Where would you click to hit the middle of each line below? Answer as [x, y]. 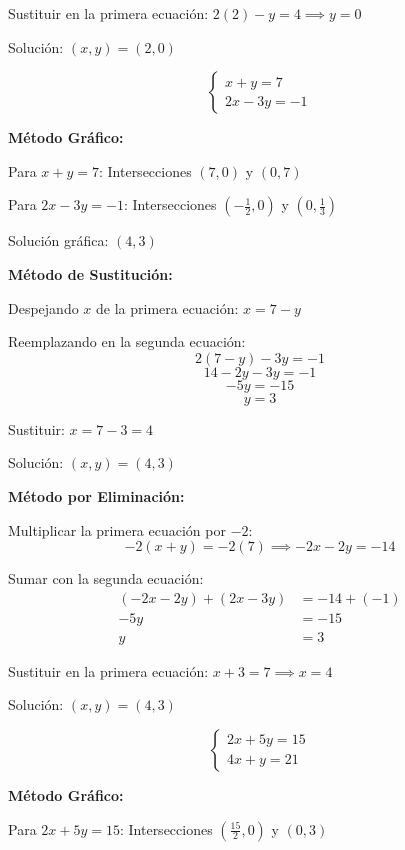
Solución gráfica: [58, 240]
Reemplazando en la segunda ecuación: [127, 341]
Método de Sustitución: [90, 273]
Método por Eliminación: [96, 495]
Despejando [43, 307]
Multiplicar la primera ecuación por [117, 529]
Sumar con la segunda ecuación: [106, 578]
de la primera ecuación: [167, 307]
